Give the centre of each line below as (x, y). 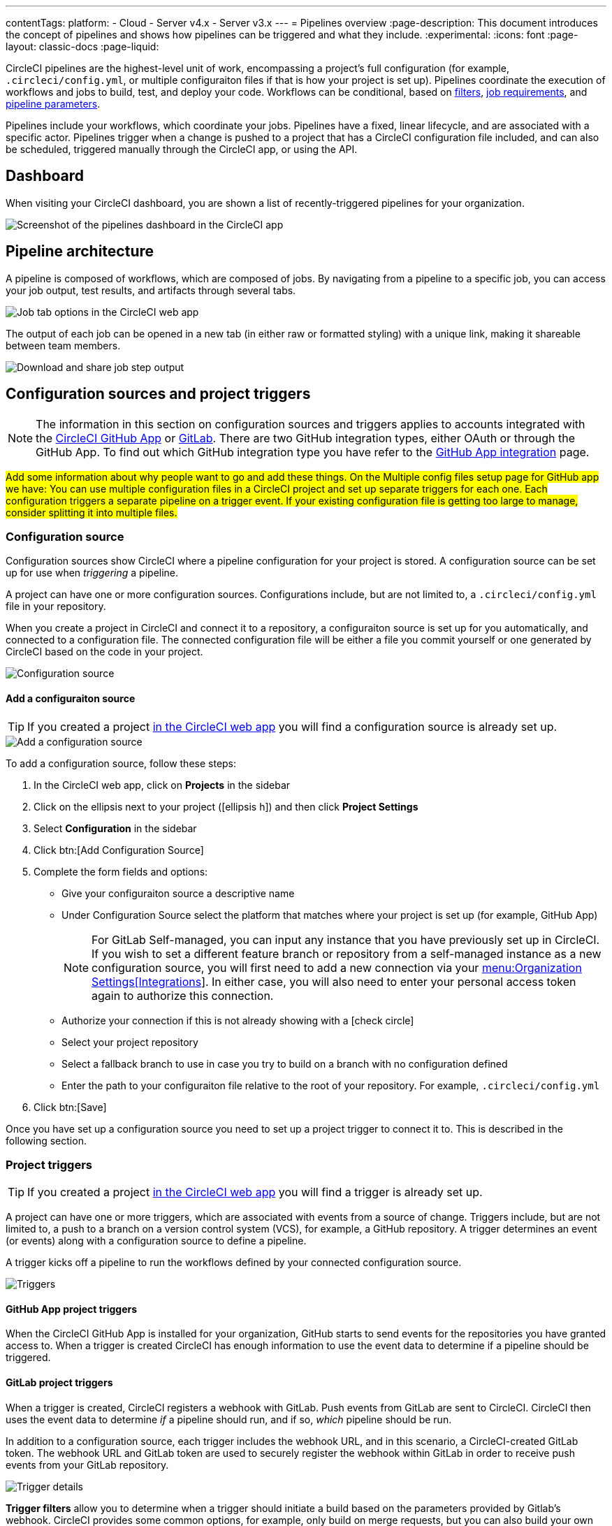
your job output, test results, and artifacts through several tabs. (151, 290)
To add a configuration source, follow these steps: (121, 763)
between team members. (63, 345)
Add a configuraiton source (71, 698)
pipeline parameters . (53, 104)
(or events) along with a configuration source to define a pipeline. (156, 1241)
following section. (46, 1140)
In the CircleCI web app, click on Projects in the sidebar (162, 785)
